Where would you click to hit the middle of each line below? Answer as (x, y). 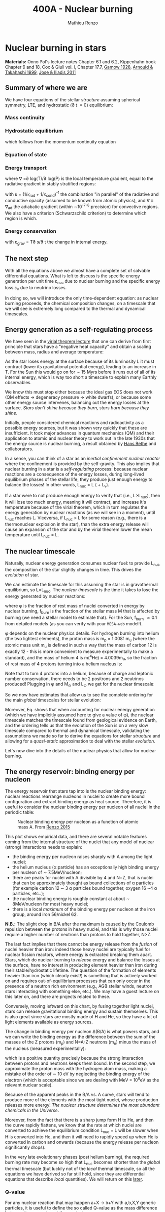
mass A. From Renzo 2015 (44, 827)
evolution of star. (22, 575)
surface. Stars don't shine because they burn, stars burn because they (77, 408)
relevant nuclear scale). (29, 1085)
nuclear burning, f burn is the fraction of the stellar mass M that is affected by (82, 611)
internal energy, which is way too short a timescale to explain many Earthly (81, 377)
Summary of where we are (46, 88)
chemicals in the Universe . (32, 1110)
